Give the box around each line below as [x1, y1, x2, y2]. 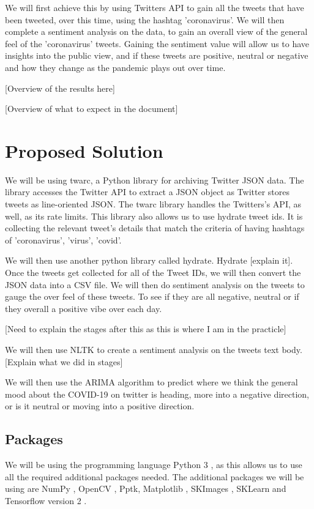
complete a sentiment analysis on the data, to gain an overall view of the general [5, 25, 308, 38]
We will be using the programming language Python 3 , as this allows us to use [5, 458, 302, 471]
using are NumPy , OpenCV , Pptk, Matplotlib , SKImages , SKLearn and [5, 482, 286, 495]
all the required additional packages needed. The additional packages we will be [5, 470, 304, 483]
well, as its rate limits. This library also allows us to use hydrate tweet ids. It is [5, 209, 303, 222]
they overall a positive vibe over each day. [5, 302, 162, 314]
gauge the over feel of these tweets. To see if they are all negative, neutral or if [5, 290, 299, 303]
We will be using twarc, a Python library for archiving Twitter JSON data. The [5, 173, 304, 186]
